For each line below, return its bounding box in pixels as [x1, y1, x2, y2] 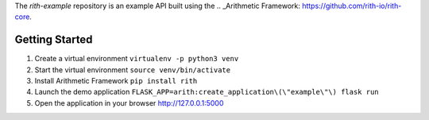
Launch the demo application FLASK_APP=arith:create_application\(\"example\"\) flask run [34, 87, 379, 97]
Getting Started [14, 33, 93, 47]
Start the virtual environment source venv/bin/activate [34, 64, 230, 75]
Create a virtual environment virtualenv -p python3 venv [34, 54, 239, 64]
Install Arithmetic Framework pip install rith [34, 76, 198, 86]
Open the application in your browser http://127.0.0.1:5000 [34, 98, 224, 107]
